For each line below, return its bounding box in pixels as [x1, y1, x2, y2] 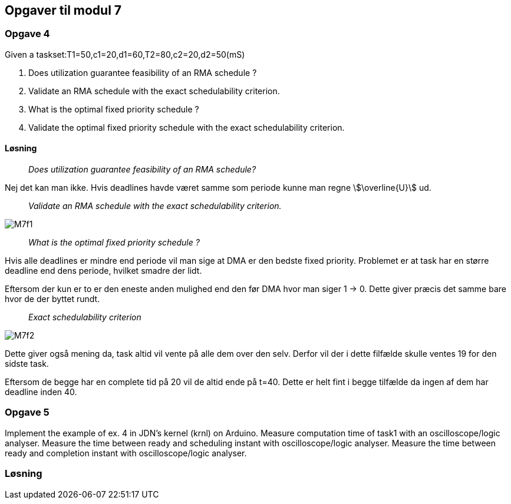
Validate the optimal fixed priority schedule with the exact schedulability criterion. [28, 122, 345, 132]
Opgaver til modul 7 [5, 3, 122, 18]
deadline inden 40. [5, 387, 77, 397]
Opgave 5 [5, 406, 50, 419]
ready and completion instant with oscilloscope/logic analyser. [5, 447, 247, 458]
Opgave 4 [5, 28, 50, 40]
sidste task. [5, 359, 49, 369]
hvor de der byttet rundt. [5, 294, 100, 304]
